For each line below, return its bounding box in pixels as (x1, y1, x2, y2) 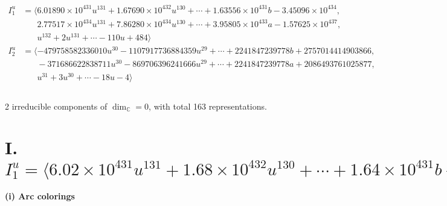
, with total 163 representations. (149, 99, 267, 112)
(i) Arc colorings (5, 190, 75, 202)
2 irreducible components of (5, 99, 108, 112)
